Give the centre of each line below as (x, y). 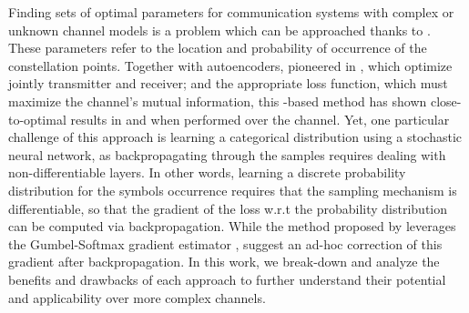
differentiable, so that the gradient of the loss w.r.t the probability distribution (228, 208)
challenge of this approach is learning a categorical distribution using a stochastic (235, 137)
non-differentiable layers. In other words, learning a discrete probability (207, 172)
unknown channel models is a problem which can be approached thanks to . (219, 30)
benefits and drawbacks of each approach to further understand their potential (227, 279)
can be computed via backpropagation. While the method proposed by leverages (232, 226)
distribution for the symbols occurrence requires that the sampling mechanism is (233, 190)
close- (446, 101)
